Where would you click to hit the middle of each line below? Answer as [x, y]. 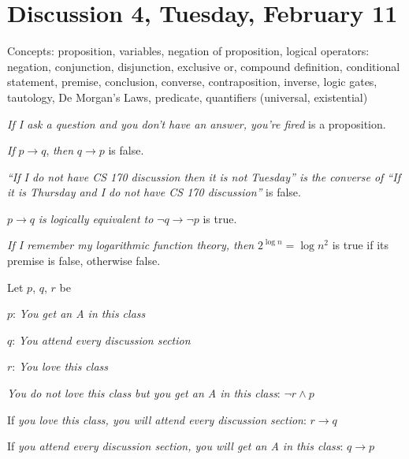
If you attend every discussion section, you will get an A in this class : [175, 446]
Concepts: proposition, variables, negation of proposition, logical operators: [188, 51]
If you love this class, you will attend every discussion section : [157, 419]
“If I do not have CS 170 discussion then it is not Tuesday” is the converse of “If [204, 176]
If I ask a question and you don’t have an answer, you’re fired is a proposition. [197, 123]
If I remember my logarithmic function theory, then [131, 245]
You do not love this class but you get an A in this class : [144, 393]
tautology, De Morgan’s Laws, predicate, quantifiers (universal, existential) [188, 97]
